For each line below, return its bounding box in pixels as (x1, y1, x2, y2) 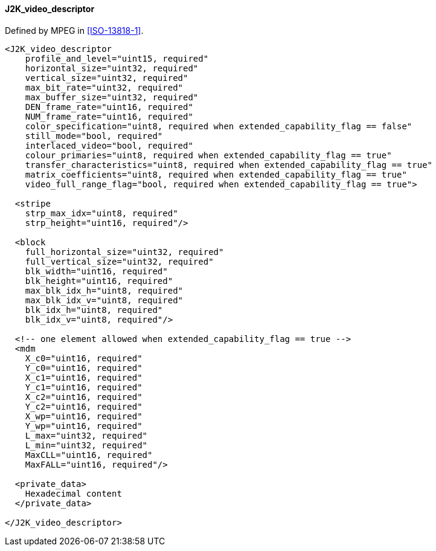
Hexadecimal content (25, 488, 122, 498)
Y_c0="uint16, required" (25, 362, 143, 373)
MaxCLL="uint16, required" (25, 449, 153, 460)
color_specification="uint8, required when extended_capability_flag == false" (25, 121, 412, 131)
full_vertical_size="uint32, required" (25, 256, 214, 266)
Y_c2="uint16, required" (25, 401, 143, 411)
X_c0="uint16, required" (25, 353, 143, 363)
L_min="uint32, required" (25, 440, 148, 450)
